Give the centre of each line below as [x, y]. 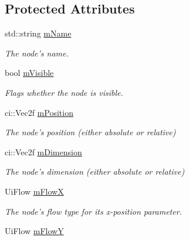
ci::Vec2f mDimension [43, 151]
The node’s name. [37, 53]
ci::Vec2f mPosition [39, 112]
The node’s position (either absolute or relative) [90, 132]
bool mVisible [29, 73]
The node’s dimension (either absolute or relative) [95, 171]
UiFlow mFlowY [34, 231]
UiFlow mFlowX [34, 191]
